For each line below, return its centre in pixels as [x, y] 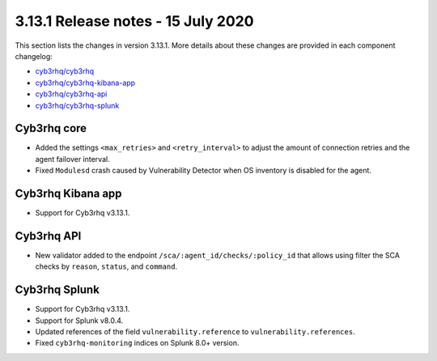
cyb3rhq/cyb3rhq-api [71, 94]
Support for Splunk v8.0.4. [79, 321]
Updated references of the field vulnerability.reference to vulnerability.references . [195, 332]
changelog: [34, 56]
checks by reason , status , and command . [106, 266]
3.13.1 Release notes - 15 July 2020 [134, 21]
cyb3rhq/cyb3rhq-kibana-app [85, 83]
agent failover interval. [72, 159]
